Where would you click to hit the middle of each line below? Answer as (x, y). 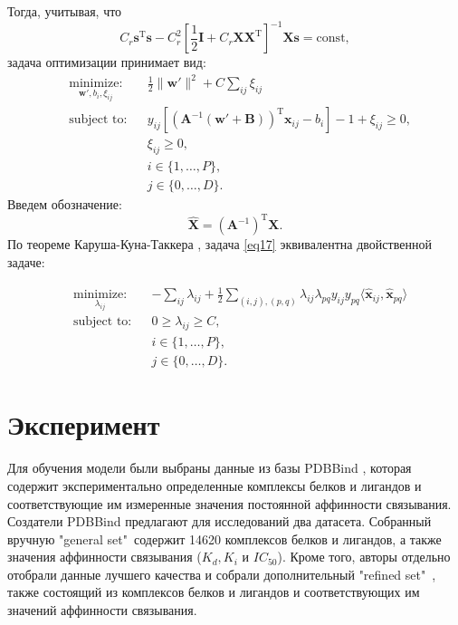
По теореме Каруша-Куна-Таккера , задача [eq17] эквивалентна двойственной (219, 244)
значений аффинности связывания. (102, 610)
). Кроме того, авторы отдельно (364, 557)
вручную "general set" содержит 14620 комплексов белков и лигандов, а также (224, 538)
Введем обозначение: (65, 204)
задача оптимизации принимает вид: (107, 62)
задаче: (26, 262)
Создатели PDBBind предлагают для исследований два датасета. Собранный (219, 521)
